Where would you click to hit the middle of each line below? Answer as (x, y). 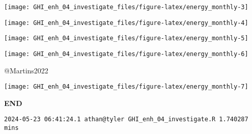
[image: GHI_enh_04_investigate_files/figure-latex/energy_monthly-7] (126, 87)
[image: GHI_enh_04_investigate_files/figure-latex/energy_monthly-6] (126, 54)
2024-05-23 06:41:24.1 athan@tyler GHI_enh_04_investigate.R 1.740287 (126, 119)
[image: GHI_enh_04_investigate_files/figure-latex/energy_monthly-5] (126, 38)
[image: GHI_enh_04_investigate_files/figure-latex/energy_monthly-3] (126, 7)
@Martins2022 (26, 70)
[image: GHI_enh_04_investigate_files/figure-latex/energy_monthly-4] (126, 23)
